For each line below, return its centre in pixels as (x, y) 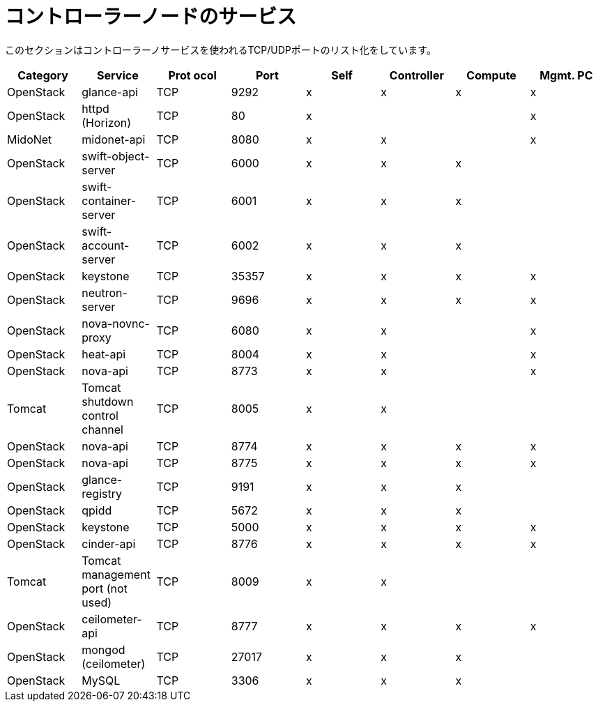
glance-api (110, 92)
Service (118, 75)
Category (43, 75)
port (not (105, 588)
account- (106, 245)
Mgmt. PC (566, 75)
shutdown (108, 401)
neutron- (105, 292)
